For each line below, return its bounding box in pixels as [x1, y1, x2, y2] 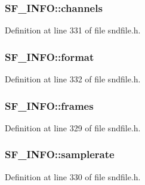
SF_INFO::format [5, 49, 94, 64]
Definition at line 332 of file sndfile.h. [5, 73, 141, 85]
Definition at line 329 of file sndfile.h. [5, 121, 141, 134]
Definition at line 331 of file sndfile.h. [5, 24, 141, 36]
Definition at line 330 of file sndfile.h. [5, 170, 141, 183]
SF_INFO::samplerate [5, 147, 115, 162]
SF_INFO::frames [5, 98, 94, 113]
